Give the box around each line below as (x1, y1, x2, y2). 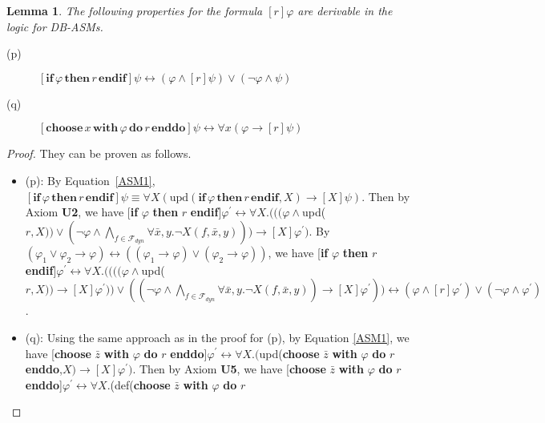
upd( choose (259, 344, 320, 361)
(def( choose (110, 376, 171, 393)
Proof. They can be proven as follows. (6, 145, 192, 162)
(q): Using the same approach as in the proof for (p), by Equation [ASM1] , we (25, 328, 410, 345)
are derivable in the (297, 2, 393, 18)
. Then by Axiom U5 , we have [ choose (132, 361, 326, 377)
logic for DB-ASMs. (6, 18, 103, 34)
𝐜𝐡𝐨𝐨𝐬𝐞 (46, 123, 83, 135)
